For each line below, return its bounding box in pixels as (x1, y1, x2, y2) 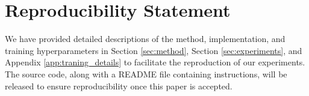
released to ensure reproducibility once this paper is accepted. (5, 79, 233, 92)
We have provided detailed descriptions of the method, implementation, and (5, 32, 286, 45)
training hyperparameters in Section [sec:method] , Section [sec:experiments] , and (5, 44, 302, 56)
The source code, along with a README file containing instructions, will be (5, 67, 287, 80)
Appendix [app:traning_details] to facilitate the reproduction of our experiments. (5, 56, 305, 68)
